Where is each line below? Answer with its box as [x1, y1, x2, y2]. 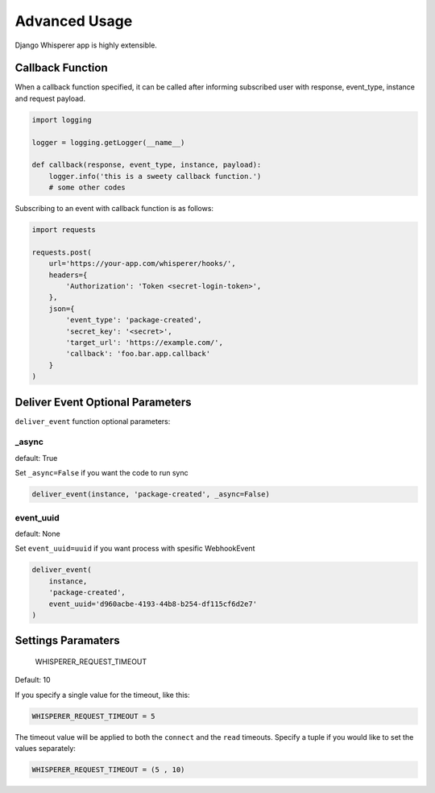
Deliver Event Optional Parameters [14, 395, 193, 409]
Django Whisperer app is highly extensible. [14, 40, 157, 50]
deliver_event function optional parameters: [14, 416, 171, 426]
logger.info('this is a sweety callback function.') [48, 172, 262, 181]
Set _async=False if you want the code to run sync [14, 468, 188, 478]
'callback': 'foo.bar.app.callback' [65, 349, 211, 359]
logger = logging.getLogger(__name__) [31, 138, 185, 147]
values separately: [14, 744, 77, 754]
